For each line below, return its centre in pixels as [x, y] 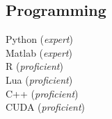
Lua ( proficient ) [39, 79]
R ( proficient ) [34, 66]
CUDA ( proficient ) [46, 107]
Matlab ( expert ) [39, 52]
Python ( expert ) [39, 39]
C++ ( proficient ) [42, 93]
